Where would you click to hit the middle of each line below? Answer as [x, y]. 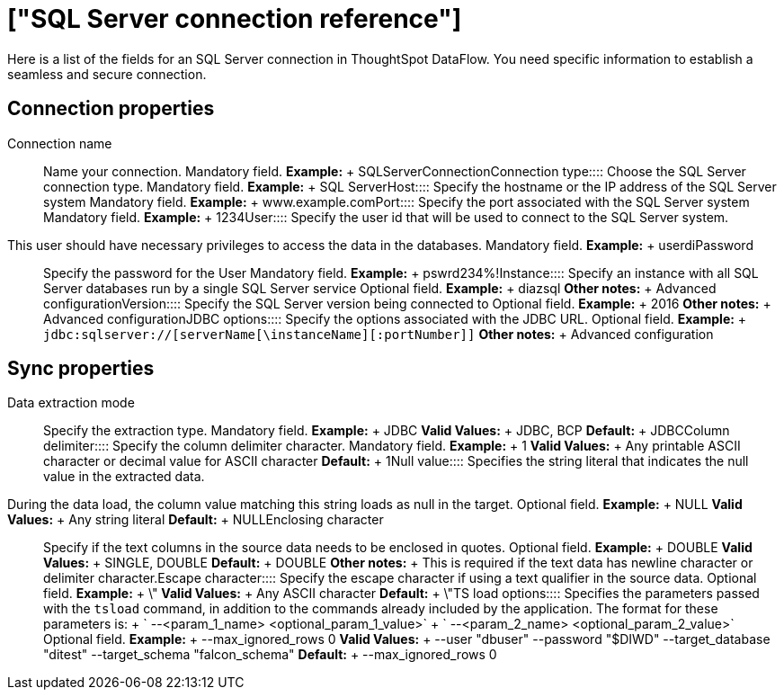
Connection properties [111, 109]
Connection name [60, 143]
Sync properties [81, 369]
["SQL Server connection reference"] [235, 19]
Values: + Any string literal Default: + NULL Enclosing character [196, 520]
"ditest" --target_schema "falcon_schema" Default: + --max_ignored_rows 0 [270, 655]
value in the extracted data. [124, 477]
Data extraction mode [71, 403]
